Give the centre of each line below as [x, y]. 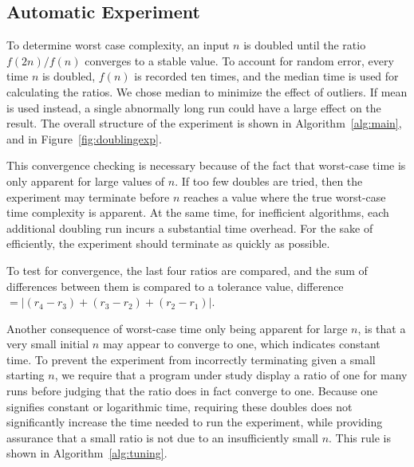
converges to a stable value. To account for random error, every [239, 60]
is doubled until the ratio [305, 45]
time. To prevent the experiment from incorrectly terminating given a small [191, 359]
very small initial [48, 344]
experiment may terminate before [88, 196]
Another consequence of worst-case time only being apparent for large [177, 328]
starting [26, 375]
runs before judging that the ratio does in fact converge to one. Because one [192, 391]
